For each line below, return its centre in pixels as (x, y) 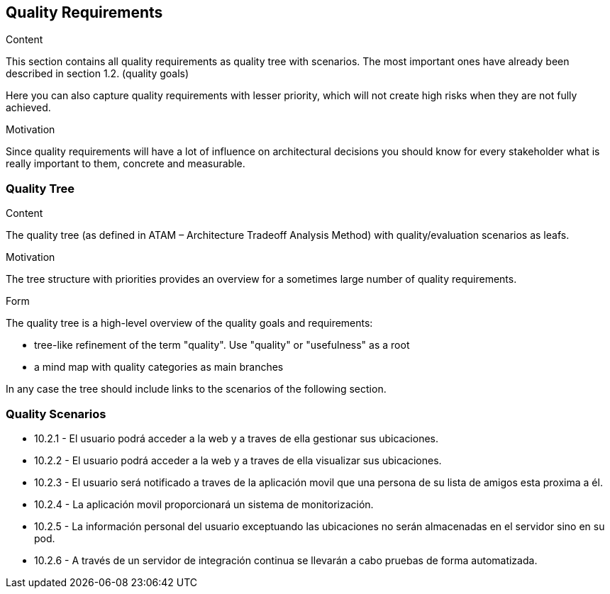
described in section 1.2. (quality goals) (98, 74)
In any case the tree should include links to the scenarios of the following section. (196, 389)
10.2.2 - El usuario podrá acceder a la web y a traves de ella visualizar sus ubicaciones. (238, 460)
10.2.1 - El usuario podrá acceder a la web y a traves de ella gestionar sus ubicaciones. (237, 438)
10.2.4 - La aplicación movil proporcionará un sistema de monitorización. (204, 504)
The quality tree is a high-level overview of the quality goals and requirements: (189, 323)
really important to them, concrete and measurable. (126, 164)
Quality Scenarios (56, 414)
